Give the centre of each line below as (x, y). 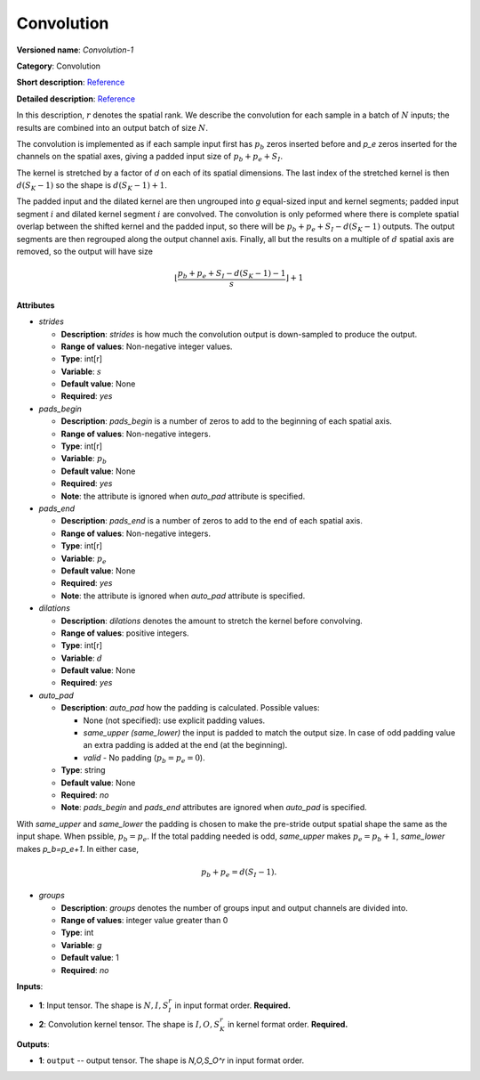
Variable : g (81, 945)
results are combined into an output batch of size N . (112, 127)
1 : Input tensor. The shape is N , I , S (104, 1005)
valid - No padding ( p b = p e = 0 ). (144, 759)
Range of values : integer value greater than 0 (144, 921)
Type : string (83, 770)
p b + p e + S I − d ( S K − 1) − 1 (232, 274)
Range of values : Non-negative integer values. (147, 346)
